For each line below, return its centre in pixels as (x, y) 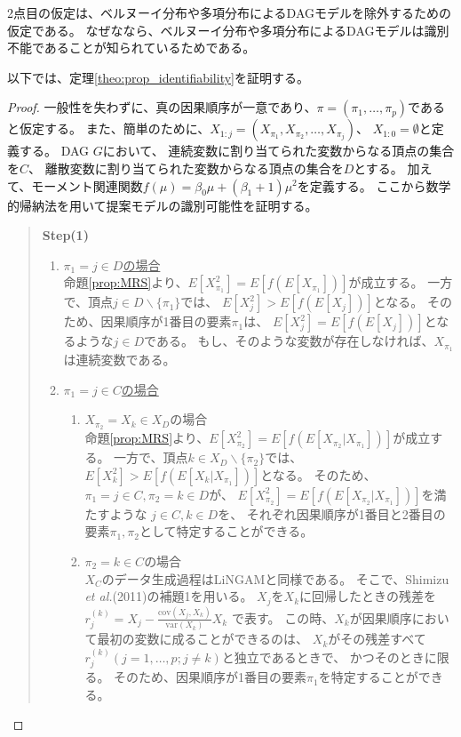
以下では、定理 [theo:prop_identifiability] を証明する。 (158, 77)
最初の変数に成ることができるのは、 (203, 639)
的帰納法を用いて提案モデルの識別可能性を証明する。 (163, 205)
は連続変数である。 (119, 360)
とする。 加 (387, 168)
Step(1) (65, 235)
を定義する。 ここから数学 (374, 185)
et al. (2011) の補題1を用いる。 (169, 596)
